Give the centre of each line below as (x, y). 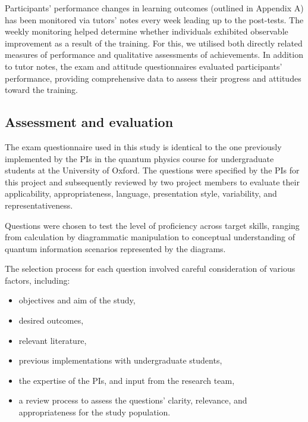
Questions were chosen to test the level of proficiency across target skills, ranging (152, 225)
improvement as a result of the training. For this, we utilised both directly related (154, 43)
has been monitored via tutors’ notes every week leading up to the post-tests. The (154, 19)
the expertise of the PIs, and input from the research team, (127, 380)
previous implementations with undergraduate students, (120, 360)
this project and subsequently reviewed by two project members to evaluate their (152, 181)
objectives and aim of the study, (77, 300)
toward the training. (41, 90)
